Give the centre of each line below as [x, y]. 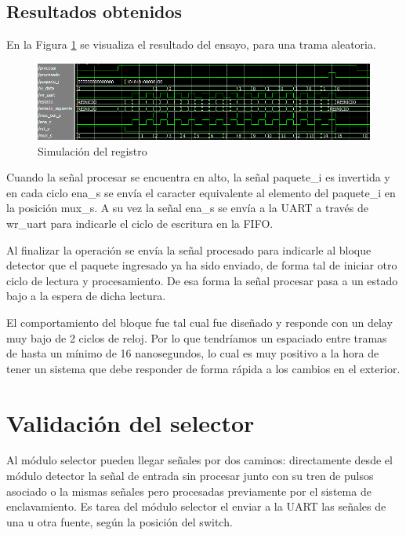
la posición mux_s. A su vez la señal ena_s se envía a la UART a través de [187, 208]
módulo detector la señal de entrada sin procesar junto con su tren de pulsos [190, 476]
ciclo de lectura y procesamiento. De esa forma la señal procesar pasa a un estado [202, 280]
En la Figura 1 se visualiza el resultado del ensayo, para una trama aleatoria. [191, 44]
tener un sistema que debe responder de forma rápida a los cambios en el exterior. [203, 368]
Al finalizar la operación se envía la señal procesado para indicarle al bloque [189, 249]
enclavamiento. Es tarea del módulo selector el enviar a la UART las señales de [196, 506]
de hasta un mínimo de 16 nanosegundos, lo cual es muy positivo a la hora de [193, 353]
